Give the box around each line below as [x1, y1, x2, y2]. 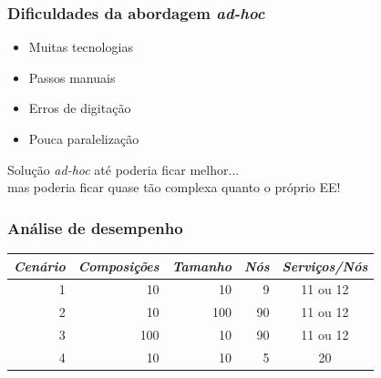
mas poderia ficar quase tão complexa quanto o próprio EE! [7, 178, 341, 197]
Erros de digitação [28, 98, 131, 117]
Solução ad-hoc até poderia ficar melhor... [7, 159, 240, 179]
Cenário [14, 256, 66, 275]
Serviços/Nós [282, 256, 368, 275]
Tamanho [171, 256, 232, 275]
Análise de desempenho [7, 216, 183, 239]
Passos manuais [28, 67, 116, 87]
